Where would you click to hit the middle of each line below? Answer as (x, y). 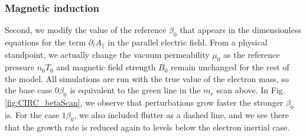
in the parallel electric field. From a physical (188, 42)
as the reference (252, 55)
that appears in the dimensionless (240, 30)
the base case (29, 90)
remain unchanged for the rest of (230, 67)
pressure (20, 67)
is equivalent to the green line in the (135, 90)
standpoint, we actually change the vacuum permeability (107, 55)
